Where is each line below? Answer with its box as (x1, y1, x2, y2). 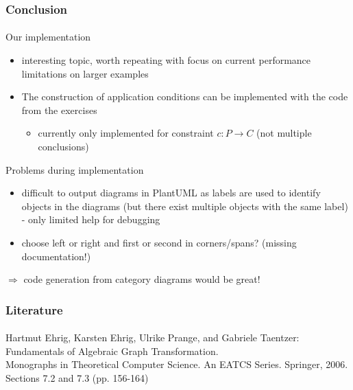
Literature (5, 301, 63, 318)
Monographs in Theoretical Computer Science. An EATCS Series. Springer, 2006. (5, 357, 348, 371)
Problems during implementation (5, 162, 144, 176)
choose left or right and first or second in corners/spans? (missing (21, 235, 297, 249)
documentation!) (21, 249, 91, 263)
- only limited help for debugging (21, 212, 160, 227)
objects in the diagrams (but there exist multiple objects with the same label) (21, 198, 348, 213)
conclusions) (38, 139, 89, 153)
